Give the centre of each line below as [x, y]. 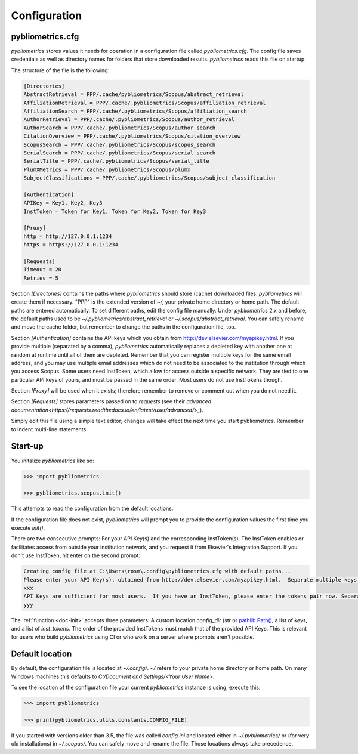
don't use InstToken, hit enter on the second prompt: [75, 555]
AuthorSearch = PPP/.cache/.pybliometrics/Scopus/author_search [120, 128]
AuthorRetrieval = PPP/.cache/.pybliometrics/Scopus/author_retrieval [129, 120]
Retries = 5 [41, 278]
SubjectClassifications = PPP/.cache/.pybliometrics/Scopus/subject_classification [149, 178]
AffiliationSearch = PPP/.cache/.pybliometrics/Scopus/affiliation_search [135, 111]
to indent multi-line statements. [49, 429]
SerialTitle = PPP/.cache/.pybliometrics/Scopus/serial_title [116, 161]
